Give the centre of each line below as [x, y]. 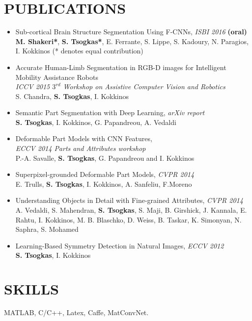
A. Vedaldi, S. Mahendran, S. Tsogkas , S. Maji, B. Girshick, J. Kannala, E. [131, 210]
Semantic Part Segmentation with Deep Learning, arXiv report [110, 112]
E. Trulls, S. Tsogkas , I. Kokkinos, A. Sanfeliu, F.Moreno [104, 184]
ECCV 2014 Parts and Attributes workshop [81, 148]
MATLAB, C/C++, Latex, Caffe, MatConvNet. [76, 312]
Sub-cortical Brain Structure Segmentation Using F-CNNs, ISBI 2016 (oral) [131, 32]
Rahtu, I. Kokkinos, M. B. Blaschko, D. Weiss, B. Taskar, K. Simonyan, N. [128, 219]
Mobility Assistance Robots [57, 77]
